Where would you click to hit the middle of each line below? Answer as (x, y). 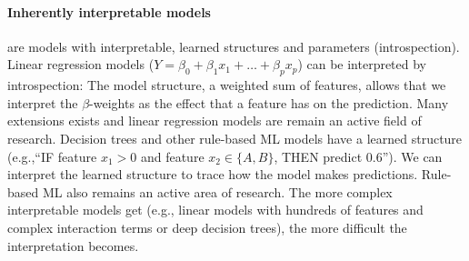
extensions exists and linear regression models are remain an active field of (215, 120)
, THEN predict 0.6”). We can (358, 156)
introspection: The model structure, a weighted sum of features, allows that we (227, 85)
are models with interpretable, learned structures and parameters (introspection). (234, 46)
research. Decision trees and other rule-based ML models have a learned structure (235, 138)
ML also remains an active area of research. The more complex (217, 191)
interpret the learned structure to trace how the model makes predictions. (213, 174)
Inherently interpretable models (109, 11)
